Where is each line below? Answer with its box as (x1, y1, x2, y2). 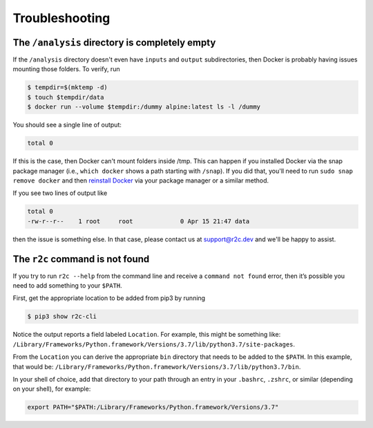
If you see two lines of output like (12, 189, 108, 197)
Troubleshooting (12, 10, 111, 26)
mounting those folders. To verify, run (12, 65, 120, 73)
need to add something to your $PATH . (12, 281, 122, 290)
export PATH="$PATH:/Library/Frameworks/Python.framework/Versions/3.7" (27, 403, 279, 411)
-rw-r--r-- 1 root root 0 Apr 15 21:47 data (27, 217, 250, 225)
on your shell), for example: (12, 384, 91, 393)
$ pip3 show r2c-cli (27, 313, 97, 321)
